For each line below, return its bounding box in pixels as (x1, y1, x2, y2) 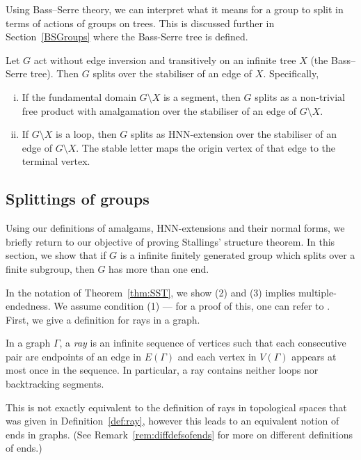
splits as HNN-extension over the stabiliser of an (131, 127, 337, 141)
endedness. (6, 299, 51, 313)
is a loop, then (56, 127, 117, 141)
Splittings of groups (6, 188, 150, 209)
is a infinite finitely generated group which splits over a (120, 248, 355, 262)
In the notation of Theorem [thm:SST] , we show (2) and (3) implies (6, 285, 296, 299)
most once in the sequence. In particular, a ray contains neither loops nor (6, 363, 319, 377)
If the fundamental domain (22, 89, 136, 104)
